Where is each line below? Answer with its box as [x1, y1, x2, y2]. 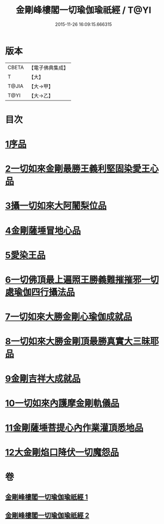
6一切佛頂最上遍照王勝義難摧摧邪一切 [5, 274, 159, 285]
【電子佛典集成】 [28, 64, 69, 71]
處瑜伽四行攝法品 [5, 287, 76, 298]
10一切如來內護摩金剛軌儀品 [5, 398, 119, 409]
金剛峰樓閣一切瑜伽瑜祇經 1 [5, 493, 88, 501]
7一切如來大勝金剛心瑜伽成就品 [5, 312, 133, 322]
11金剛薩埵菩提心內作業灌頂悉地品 [5, 422, 144, 433]
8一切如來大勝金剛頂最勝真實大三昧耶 [5, 336, 159, 347]
